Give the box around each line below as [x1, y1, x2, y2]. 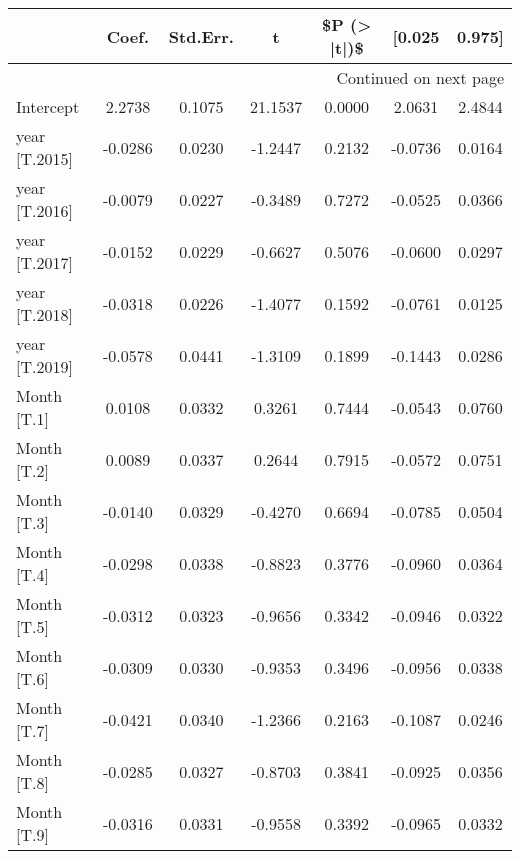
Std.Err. [168, 24, 234, 48]
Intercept [16, 95, 80, 118]
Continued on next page [336, 66, 504, 89]
